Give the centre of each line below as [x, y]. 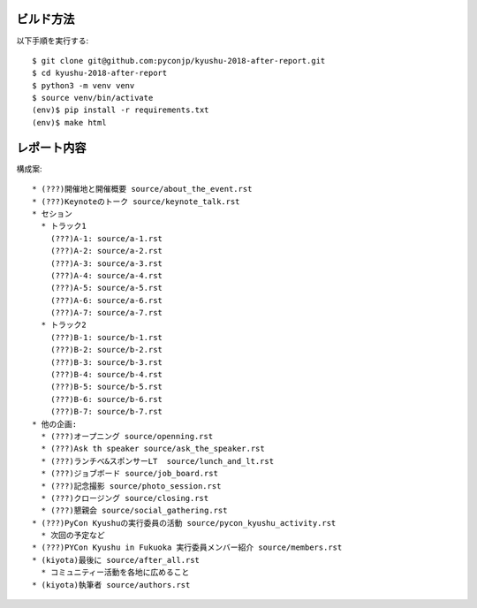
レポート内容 [51, 147]
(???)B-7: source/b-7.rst [106, 412]
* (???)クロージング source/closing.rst [125, 498]
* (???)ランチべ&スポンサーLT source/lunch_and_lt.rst [157, 461]
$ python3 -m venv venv [83, 85]
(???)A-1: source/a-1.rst [106, 238]
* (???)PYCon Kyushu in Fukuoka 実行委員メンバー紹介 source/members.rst [187, 547]
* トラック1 [64, 226]
